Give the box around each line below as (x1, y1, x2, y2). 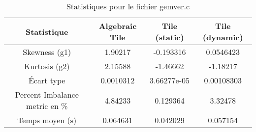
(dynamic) (202, 31, 243, 43)
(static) (155, 31, 184, 43)
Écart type (28, 75, 65, 86)
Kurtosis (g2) (24, 60, 70, 72)
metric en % (26, 100, 68, 111)
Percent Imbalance (15, 89, 79, 100)
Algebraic (98, 20, 137, 31)
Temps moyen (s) (17, 114, 77, 126)
